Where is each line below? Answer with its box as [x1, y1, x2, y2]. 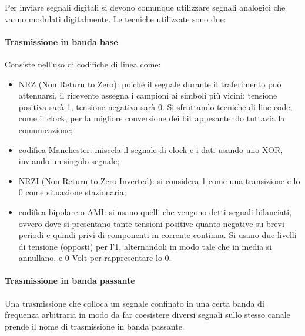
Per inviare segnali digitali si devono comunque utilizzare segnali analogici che [5, 1, 286, 13]
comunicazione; [18, 123, 73, 135]
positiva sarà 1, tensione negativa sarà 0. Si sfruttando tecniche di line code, [18, 100, 293, 113]
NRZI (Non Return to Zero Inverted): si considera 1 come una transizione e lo [18, 174, 300, 186]
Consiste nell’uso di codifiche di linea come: [5, 57, 161, 70]
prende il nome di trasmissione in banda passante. [5, 320, 185, 332]
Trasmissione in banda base [5, 35, 118, 47]
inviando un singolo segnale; [18, 155, 120, 167]
